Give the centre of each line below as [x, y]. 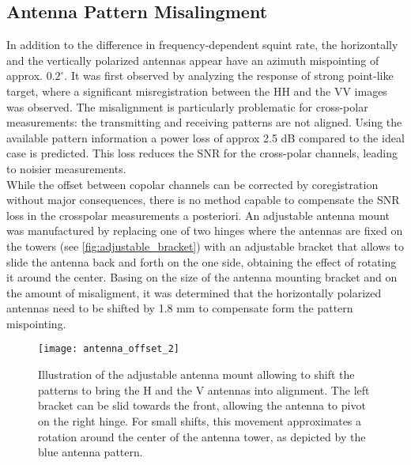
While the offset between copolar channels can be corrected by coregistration [192, 184]
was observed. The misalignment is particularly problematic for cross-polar [187, 106]
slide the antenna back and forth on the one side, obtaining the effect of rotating [202, 261]
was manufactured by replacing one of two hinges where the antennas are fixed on [205, 231]
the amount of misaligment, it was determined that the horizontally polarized [194, 292]
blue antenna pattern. [90, 452]
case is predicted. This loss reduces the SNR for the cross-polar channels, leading [202, 153]
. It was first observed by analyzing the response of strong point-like [229, 76]
